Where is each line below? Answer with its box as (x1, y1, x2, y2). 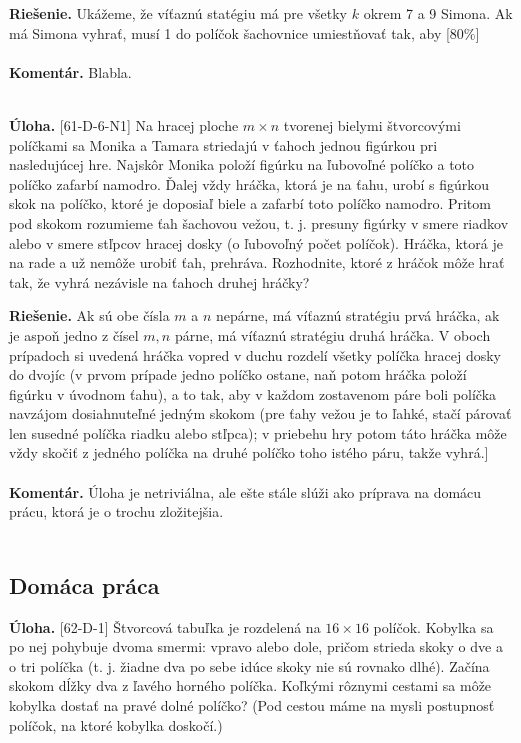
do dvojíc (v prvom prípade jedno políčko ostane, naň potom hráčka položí (9, 364, 467, 385)
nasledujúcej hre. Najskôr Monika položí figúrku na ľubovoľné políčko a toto (9, 154, 475, 175)
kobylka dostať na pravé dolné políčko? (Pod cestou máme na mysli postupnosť (9, 695, 495, 716)
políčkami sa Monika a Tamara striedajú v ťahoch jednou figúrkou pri (9, 134, 438, 155)
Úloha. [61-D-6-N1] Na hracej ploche (9, 114, 239, 135)
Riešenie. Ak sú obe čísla (9, 305, 170, 326)
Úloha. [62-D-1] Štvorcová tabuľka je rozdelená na (9, 616, 321, 637)
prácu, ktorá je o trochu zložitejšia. (9, 501, 224, 522)
